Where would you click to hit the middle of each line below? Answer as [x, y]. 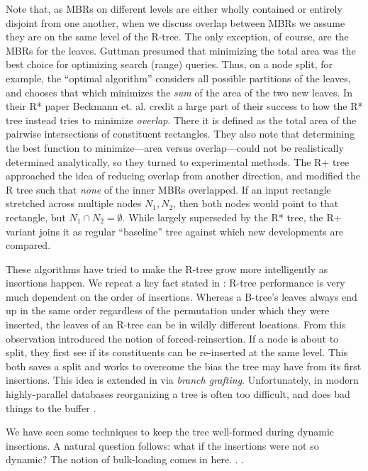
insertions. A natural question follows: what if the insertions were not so [162, 445]
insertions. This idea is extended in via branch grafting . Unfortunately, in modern [182, 380]
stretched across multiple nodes [74, 203]
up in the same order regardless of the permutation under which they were [168, 310]
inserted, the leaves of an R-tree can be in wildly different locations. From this [176, 325]
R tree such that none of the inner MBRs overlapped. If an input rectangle [168, 189]
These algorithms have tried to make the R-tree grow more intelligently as [167, 268]
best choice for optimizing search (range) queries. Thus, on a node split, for [169, 64]
